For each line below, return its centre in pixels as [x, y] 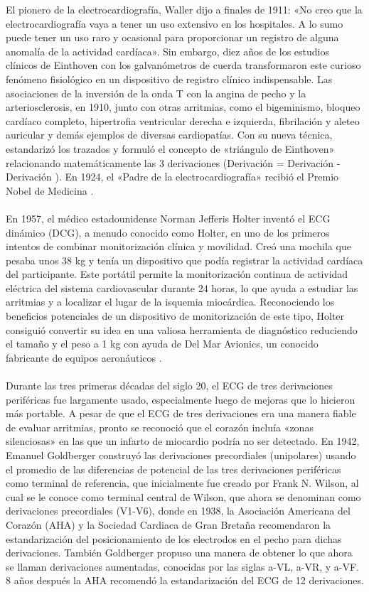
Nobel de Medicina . [50, 190]
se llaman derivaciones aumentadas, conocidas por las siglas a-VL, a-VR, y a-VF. [182, 566]
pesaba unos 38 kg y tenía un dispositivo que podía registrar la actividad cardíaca [184, 260]
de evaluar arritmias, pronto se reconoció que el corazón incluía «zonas [160, 427]
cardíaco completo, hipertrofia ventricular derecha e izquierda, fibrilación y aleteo [183, 120]
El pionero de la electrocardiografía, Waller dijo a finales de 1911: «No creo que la [184, 9]
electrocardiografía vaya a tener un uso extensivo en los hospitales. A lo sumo [175, 23]
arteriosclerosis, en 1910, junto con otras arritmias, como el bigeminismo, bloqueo [183, 107]
